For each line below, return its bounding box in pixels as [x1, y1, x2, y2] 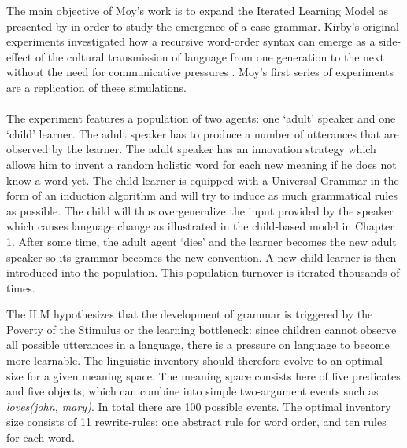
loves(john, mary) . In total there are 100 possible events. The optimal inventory [6, 398, 391, 414]
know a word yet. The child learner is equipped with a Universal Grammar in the [6, 171, 399, 188]
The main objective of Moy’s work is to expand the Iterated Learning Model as [6, 2, 389, 18]
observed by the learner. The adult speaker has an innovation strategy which [6, 141, 376, 157]
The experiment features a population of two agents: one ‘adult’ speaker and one [6, 110, 396, 127]
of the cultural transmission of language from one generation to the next [35, 48, 384, 64]
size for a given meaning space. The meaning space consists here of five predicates [6, 367, 401, 384]
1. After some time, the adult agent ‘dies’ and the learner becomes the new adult [6, 233, 397, 249]
